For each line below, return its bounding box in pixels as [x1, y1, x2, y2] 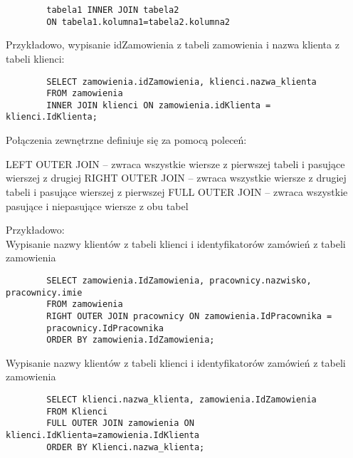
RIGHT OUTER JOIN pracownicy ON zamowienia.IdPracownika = [46, 311, 332, 321]
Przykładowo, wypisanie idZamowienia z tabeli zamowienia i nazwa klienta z [6, 37, 339, 52]
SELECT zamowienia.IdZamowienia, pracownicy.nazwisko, [46, 275, 312, 286]
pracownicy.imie [6, 287, 83, 298]
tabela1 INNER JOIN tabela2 [46, 5, 179, 15]
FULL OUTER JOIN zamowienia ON [46, 418, 194, 429]
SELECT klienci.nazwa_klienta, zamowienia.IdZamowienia [46, 395, 317, 405]
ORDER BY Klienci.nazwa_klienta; [46, 442, 205, 452]
